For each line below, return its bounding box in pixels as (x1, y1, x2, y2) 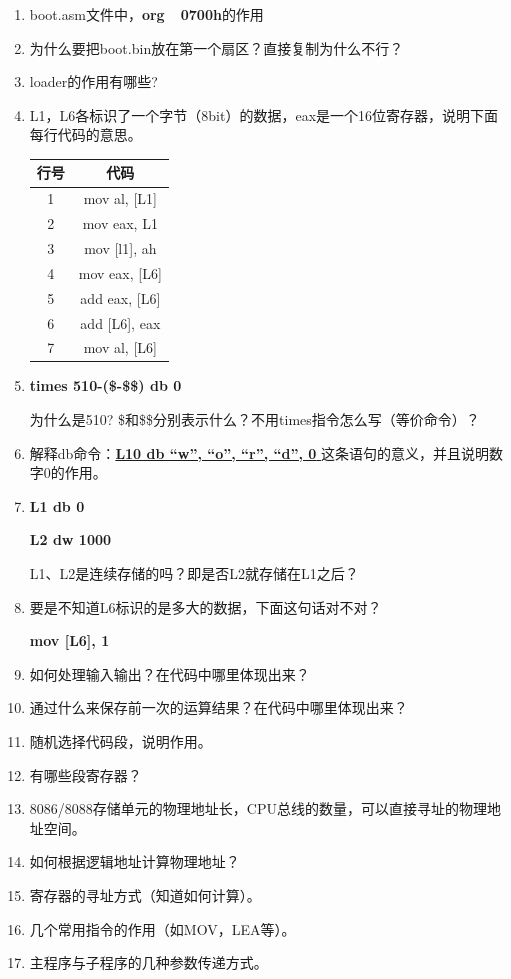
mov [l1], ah (84, 238, 157, 258)
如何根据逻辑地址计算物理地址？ (29, 851, 240, 872)
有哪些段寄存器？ (29, 764, 142, 785)
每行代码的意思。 (29, 124, 142, 145)
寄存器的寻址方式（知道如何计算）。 (29, 884, 261, 905)
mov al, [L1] (83, 188, 157, 209)
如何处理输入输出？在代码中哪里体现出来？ (29, 663, 310, 684)
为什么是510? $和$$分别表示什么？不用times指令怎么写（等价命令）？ (29, 409, 480, 430)
